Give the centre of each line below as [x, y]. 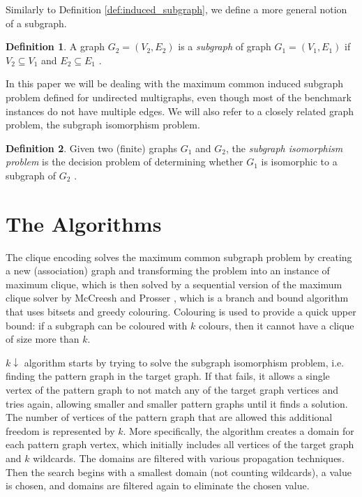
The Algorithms [84, 223]
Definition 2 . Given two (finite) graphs [91, 148]
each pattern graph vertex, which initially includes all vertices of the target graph [180, 444]
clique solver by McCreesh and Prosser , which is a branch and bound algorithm [177, 298]
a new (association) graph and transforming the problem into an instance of [168, 270]
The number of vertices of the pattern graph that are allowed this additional [169, 417]
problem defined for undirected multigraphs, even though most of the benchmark [179, 97]
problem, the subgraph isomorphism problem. [103, 125]
